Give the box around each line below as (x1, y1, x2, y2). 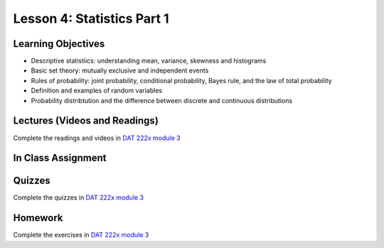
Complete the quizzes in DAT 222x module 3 (13, 193, 144, 202)
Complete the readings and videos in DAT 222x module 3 (13, 134, 181, 142)
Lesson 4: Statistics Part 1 (13, 11, 170, 26)
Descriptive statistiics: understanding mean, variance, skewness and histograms (31, 57, 267, 65)
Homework (13, 212, 63, 224)
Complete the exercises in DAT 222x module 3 (13, 231, 149, 239)
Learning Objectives (13, 38, 105, 50)
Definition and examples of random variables (31, 86, 163, 95)
